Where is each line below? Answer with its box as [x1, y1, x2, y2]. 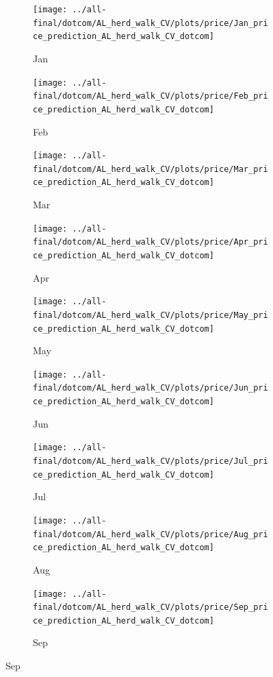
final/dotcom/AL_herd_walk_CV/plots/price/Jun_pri [33, 383, 268, 393]
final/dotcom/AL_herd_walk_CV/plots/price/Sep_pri [33, 602, 268, 613]
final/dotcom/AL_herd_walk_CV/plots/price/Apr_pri [33, 237, 268, 247]
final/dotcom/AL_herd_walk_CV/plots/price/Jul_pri [33, 456, 268, 467]
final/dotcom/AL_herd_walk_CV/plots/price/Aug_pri [33, 529, 268, 539]
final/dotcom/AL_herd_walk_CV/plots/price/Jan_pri [33, 18, 268, 28]
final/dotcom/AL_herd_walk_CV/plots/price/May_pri [33, 310, 268, 320]
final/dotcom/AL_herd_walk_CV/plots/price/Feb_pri [33, 91, 268, 101]
